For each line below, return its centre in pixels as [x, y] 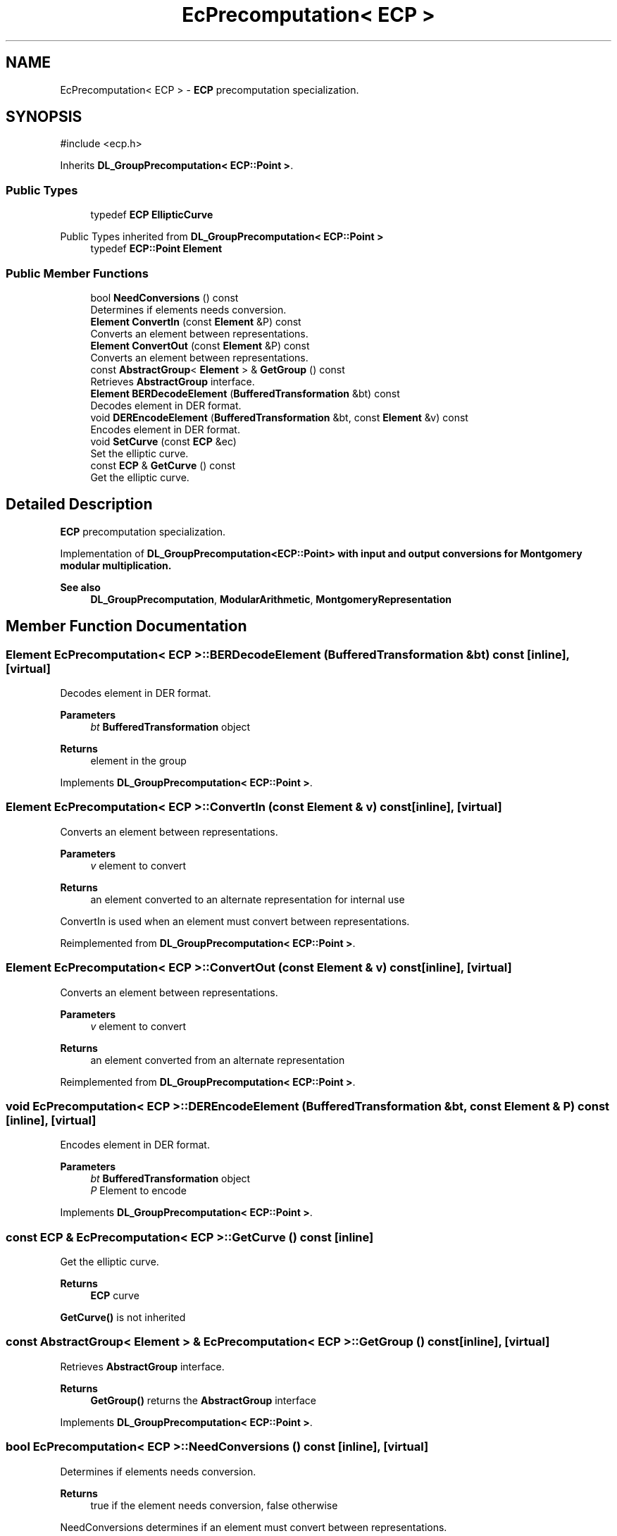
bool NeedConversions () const [164, 297]
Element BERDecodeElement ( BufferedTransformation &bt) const [245, 393]
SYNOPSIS [44, 117]
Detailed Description [79, 504]
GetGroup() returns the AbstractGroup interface [203, 1400]
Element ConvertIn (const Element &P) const [196, 321]
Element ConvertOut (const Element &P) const [200, 345]
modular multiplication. [116, 565]
